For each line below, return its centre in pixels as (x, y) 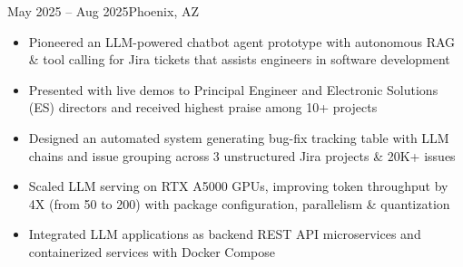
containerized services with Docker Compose (152, 251)
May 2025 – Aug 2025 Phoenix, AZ (103, 11)
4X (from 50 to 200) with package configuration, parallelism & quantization (239, 203)
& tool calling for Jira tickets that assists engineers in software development (239, 59)
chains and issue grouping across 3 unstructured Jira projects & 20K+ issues (242, 155)
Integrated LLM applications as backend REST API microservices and (225, 234)
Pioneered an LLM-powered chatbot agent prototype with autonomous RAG (242, 41)
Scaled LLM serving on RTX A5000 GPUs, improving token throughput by (238, 186)
